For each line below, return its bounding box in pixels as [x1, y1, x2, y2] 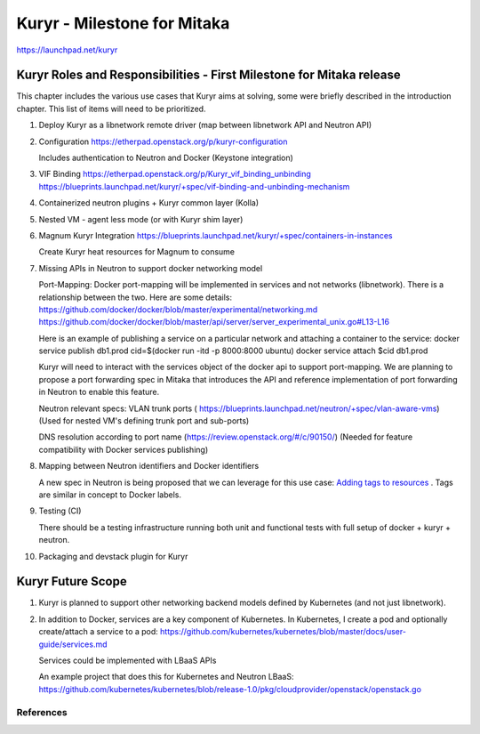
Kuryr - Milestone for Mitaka [16, 13, 230, 33]
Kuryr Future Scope [16, 574, 128, 589]
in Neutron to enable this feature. [38, 387, 160, 398]
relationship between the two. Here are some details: [38, 292, 233, 302]
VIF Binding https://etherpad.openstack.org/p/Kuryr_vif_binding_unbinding [38, 169, 311, 180]
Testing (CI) [38, 505, 82, 516]
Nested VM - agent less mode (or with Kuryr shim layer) [38, 214, 244, 224]
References [16, 706, 68, 718]
